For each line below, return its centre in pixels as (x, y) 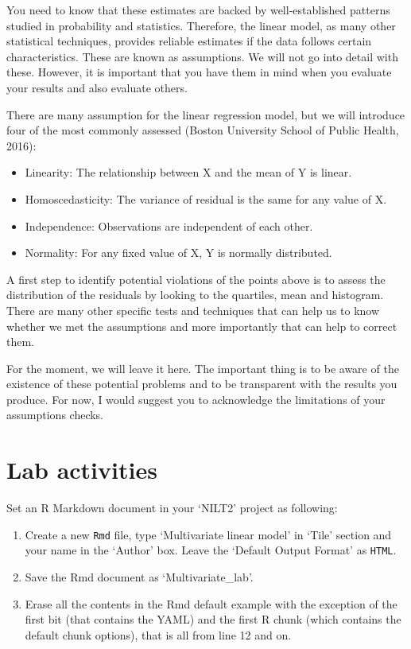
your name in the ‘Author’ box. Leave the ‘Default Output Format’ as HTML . (211, 550)
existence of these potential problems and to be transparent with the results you (202, 384)
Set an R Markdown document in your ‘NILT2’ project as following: (172, 508)
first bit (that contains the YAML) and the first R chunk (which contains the (213, 619)
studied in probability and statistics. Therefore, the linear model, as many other (201, 25)
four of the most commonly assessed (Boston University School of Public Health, (203, 130)
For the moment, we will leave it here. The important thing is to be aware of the (203, 368)
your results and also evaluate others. (97, 87)
